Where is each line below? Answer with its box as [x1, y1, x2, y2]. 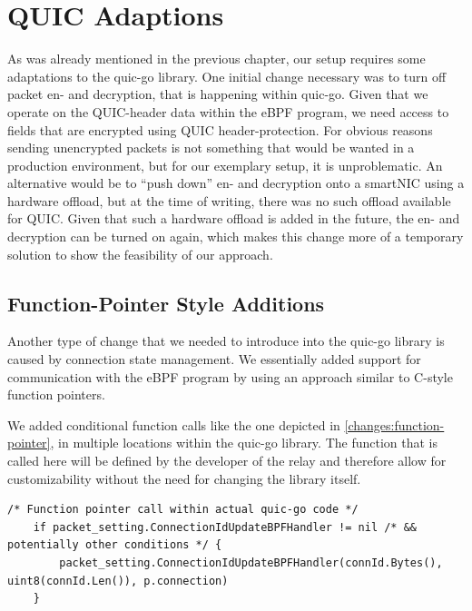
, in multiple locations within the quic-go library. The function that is [50, 433, 438, 452]
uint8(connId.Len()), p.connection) [7, 574, 229, 587]
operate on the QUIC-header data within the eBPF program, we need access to [7, 102, 449, 121]
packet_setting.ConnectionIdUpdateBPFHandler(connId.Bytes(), [59, 556, 443, 569]
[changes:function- [344, 415, 445, 434]
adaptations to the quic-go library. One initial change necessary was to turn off [7, 66, 447, 85]
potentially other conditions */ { [7, 538, 222, 552]
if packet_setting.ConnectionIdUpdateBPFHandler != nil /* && [33, 520, 418, 534]
